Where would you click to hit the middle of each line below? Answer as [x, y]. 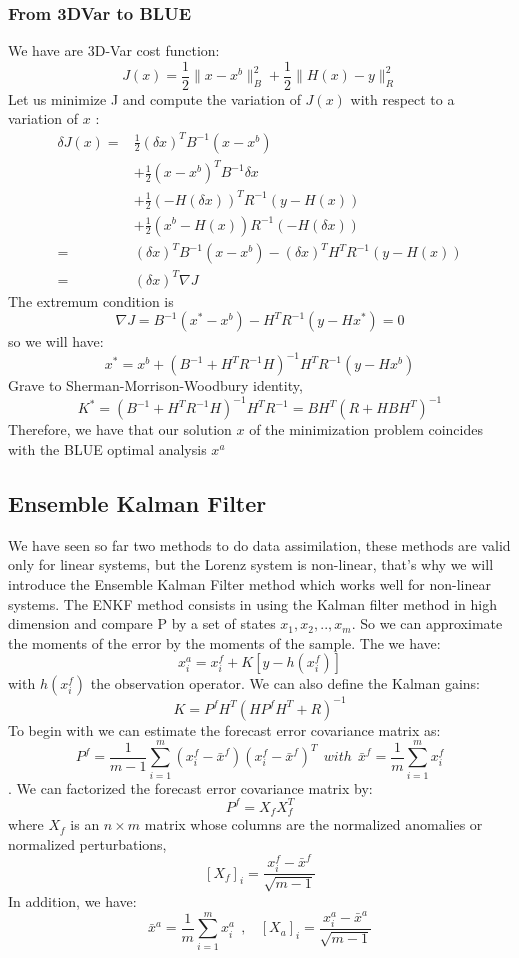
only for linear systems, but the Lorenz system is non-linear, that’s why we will [251, 564]
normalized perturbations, [87, 843]
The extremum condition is [91, 300]
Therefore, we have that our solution [120, 429]
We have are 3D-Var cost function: [114, 50]
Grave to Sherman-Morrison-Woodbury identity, [155, 385]
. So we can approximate [427, 623]
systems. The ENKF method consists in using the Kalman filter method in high [253, 603]
